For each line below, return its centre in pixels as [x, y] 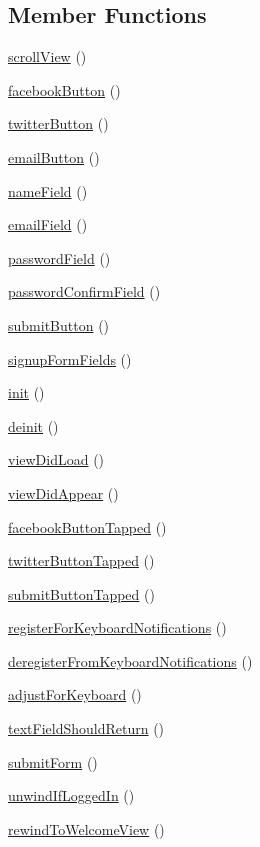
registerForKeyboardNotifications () [117, 627]
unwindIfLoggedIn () [71, 795]
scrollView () [47, 56]
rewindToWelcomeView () [86, 828]
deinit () [33, 425]
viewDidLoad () [56, 459]
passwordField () [59, 257]
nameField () [48, 190]
